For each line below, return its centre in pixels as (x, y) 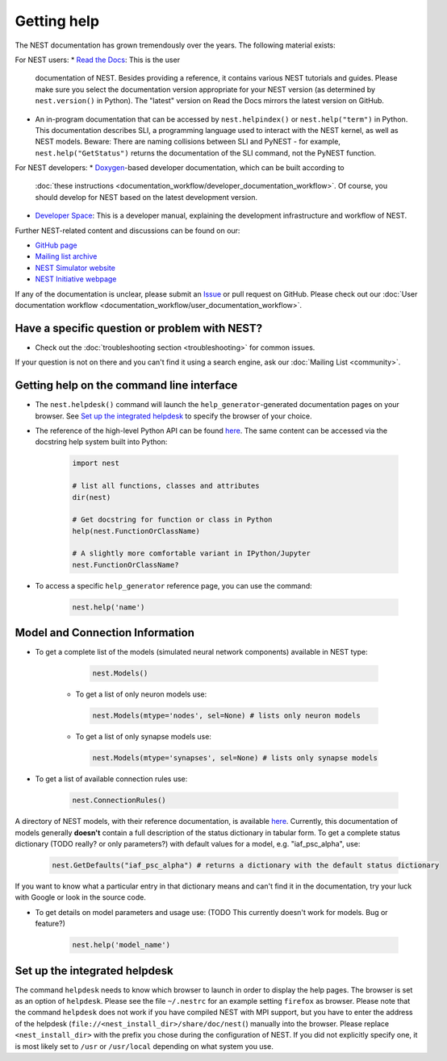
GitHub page (56, 245)
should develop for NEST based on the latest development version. (146, 197)
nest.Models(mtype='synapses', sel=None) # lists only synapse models (235, 758)
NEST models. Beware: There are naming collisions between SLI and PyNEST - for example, (188, 142)
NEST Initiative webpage (76, 279)
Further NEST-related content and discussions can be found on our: (127, 231)
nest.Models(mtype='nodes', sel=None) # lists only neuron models (226, 716)
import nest (96, 463)
